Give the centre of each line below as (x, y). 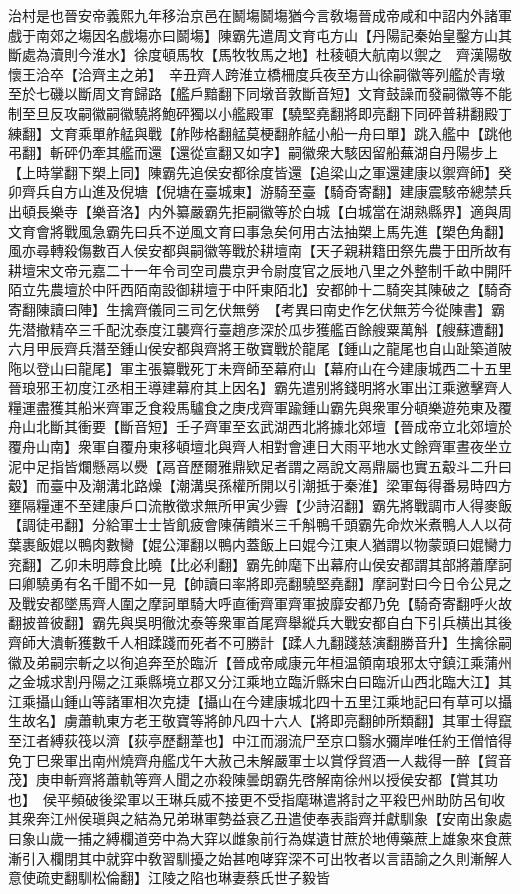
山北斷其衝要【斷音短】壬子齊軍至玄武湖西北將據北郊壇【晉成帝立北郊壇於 (266, 426)
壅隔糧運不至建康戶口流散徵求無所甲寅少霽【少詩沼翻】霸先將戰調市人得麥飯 (260, 504)
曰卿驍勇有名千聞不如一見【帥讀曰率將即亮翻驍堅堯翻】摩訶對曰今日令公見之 (260, 583)
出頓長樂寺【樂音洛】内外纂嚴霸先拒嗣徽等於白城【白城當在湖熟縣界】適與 (253, 210)
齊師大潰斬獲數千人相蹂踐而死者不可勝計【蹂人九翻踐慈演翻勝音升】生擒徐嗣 (260, 642)
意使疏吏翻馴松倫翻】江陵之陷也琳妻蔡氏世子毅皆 (169, 877)
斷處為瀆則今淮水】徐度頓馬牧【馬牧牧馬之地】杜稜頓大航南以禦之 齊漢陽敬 (260, 54)
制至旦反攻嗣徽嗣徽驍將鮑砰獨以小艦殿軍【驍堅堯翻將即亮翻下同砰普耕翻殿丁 (260, 112)
